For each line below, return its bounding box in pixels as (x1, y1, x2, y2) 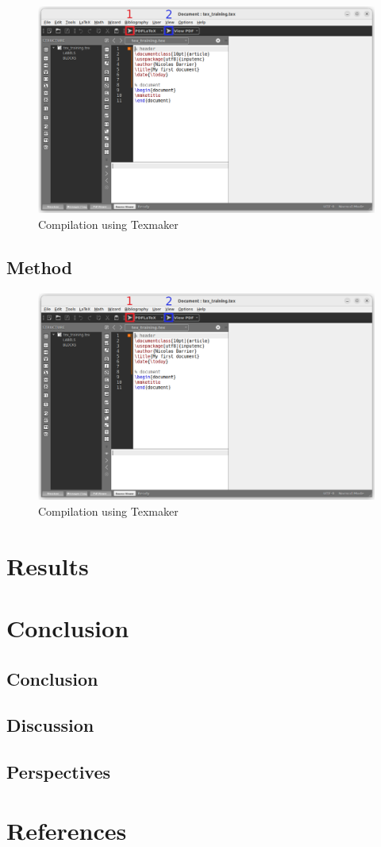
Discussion (6, 713, 94, 737)
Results (6, 549, 89, 582)
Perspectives (6, 760, 111, 784)
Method (6, 255, 72, 280)
